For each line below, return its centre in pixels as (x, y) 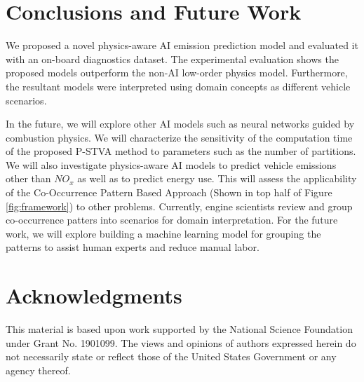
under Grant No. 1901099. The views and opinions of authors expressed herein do (181, 342)
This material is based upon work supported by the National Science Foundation (179, 329)
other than (28, 178)
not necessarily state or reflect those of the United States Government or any (171, 356)
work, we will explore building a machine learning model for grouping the (163, 233)
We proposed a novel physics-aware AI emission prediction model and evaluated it (182, 45)
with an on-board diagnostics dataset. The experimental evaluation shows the (172, 59)
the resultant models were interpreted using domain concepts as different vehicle (178, 86)
